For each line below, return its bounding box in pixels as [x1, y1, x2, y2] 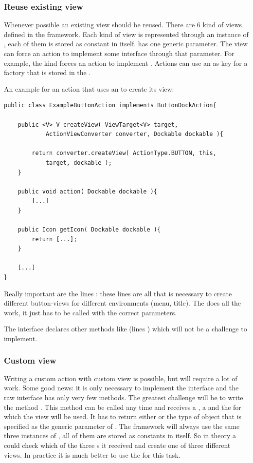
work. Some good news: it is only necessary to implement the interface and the [4, 383, 239, 393]
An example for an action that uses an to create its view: [4, 83, 174, 94]
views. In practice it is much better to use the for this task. [4, 449, 181, 460]
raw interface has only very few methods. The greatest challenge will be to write [4, 392, 243, 403]
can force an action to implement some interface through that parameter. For [4, 48, 235, 58]
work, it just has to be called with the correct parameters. [4, 307, 177, 317]
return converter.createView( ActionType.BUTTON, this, [32, 150, 217, 157]
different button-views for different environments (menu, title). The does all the [4, 298, 241, 308]
